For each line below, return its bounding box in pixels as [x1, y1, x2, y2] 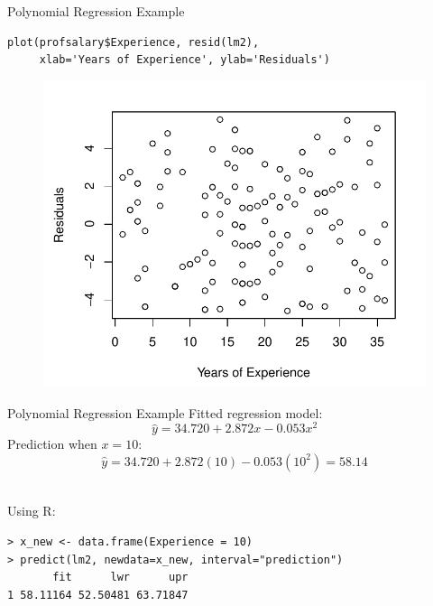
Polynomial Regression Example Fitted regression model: [7, 403, 323, 422]
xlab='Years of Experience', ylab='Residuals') [39, 53, 330, 67]
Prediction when [7, 434, 97, 453]
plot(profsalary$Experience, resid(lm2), [7, 35, 260, 49]
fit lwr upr [52, 571, 189, 584]
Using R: [7, 501, 56, 520]
